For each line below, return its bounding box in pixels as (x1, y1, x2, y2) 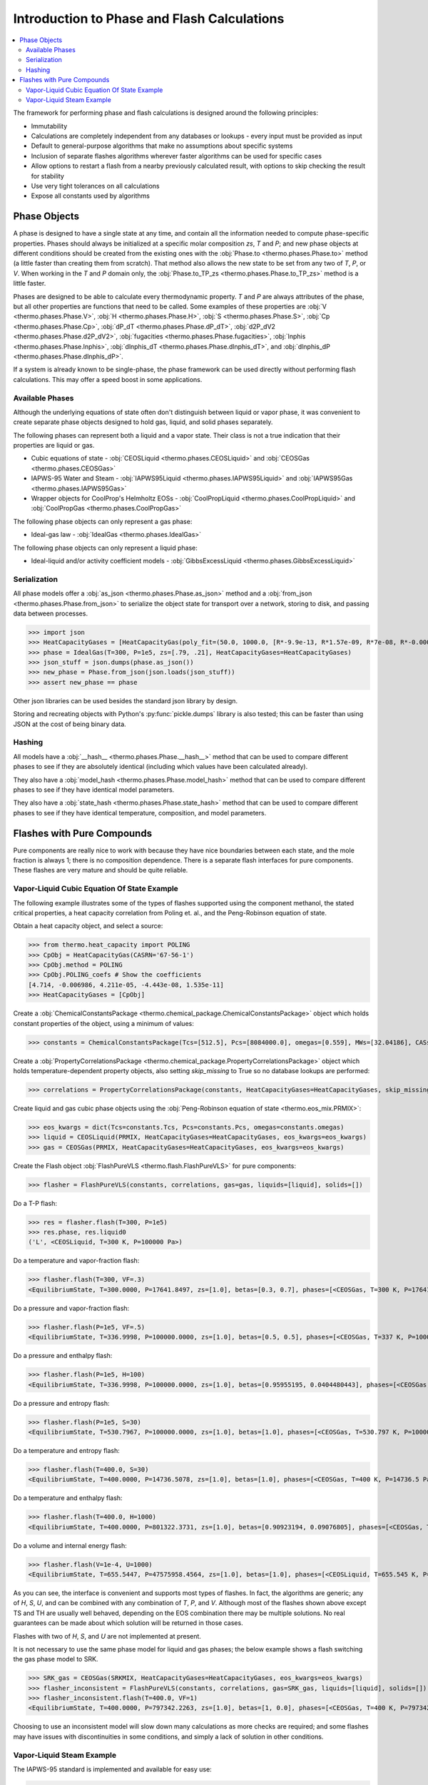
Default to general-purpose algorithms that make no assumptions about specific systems (31, 141, 293, 150)
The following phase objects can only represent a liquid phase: (13, 543, 198, 552)
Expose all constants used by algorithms (31, 191, 150, 200)
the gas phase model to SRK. (13, 1655, 98, 1664)
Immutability (31, 121, 68, 130)
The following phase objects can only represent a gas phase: (13, 517, 193, 526)
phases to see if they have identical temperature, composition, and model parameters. (13, 808, 267, 817)
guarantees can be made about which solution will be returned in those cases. (13, 1619, 243, 1627)
